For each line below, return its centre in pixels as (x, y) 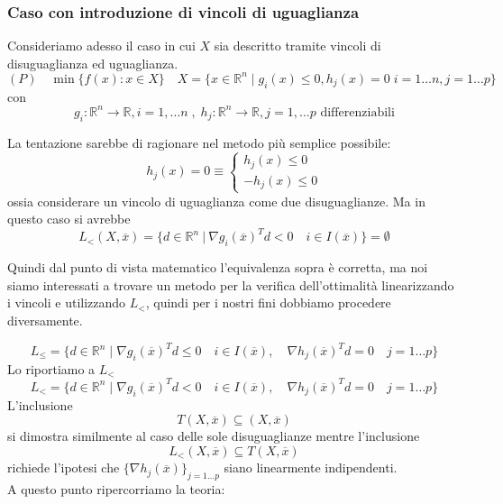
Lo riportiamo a (51, 368)
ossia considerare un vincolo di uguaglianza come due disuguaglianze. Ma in (216, 201)
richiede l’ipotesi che (64, 467)
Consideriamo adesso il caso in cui (101, 46)
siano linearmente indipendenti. (311, 467)
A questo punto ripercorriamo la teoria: (116, 489)
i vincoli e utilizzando (67, 302)
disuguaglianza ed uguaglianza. (93, 63)
